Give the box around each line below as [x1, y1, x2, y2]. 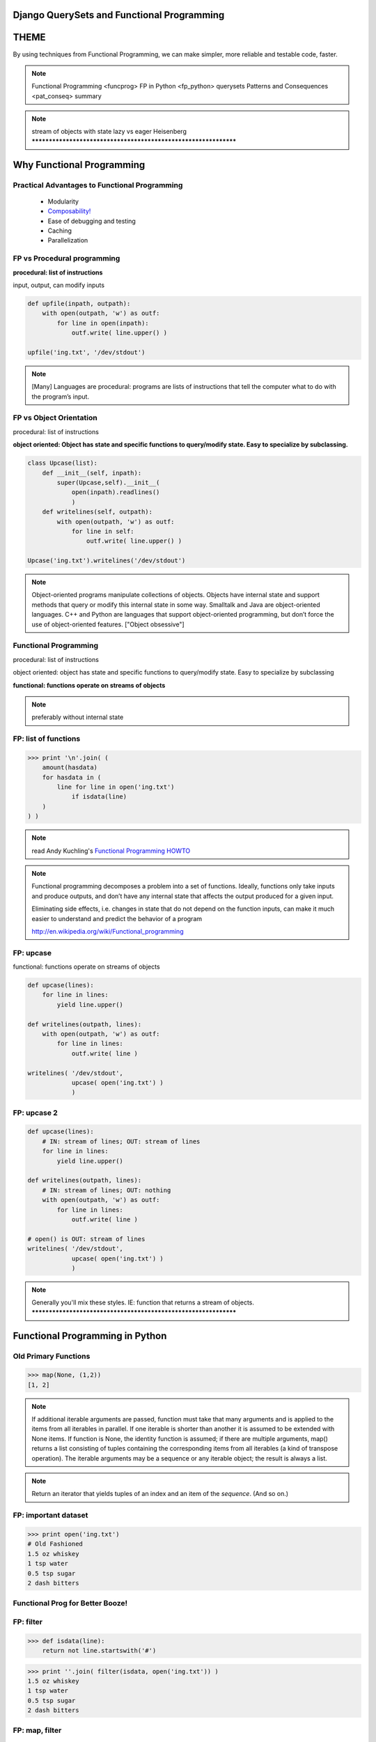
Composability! [47, 207, 91, 215]
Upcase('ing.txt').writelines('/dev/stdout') [27, 557, 186, 564]
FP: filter [13, 1617, 43, 1626]
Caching [47, 226, 72, 235]
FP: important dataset [13, 1511, 88, 1520]
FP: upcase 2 [13, 1108, 58, 1118]
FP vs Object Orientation [13, 413, 97, 423]
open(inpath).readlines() [71, 488, 160, 496]
